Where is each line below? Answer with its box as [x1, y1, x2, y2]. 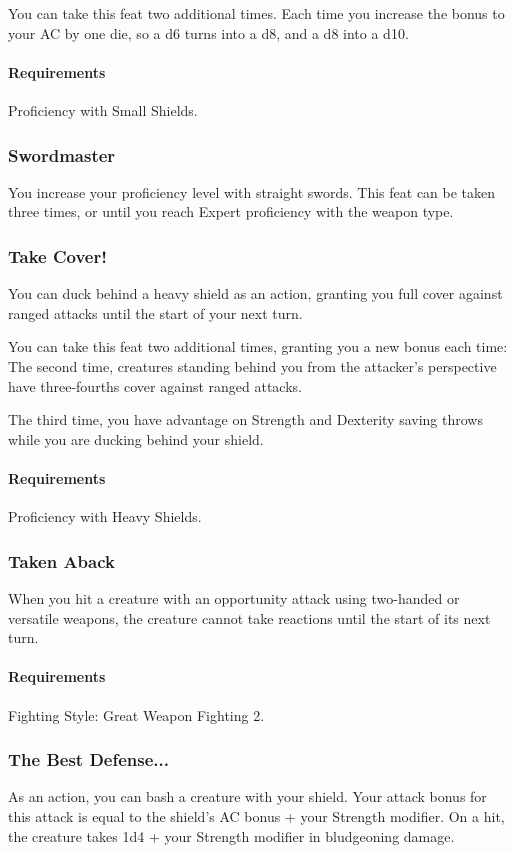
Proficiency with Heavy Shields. [8, 506, 202, 527]
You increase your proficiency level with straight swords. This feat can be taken [8, 181, 496, 202]
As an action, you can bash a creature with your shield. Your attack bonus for [8, 786, 487, 807]
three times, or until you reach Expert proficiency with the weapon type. [8, 201, 454, 222]
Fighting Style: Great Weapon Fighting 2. [8, 704, 265, 725]
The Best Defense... [8, 747, 170, 772]
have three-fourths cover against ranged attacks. [8, 375, 302, 396]
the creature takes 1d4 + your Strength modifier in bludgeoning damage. [8, 825, 455, 846]
